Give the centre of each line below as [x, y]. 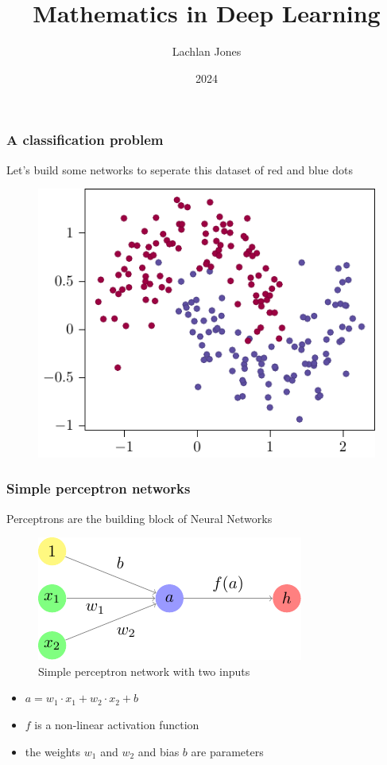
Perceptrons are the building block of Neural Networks [139, 518]
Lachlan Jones [207, 51]
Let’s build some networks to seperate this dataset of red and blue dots [180, 169]
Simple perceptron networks [99, 488]
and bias [159, 751]
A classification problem [85, 140]
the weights [53, 751]
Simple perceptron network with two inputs [144, 671]
